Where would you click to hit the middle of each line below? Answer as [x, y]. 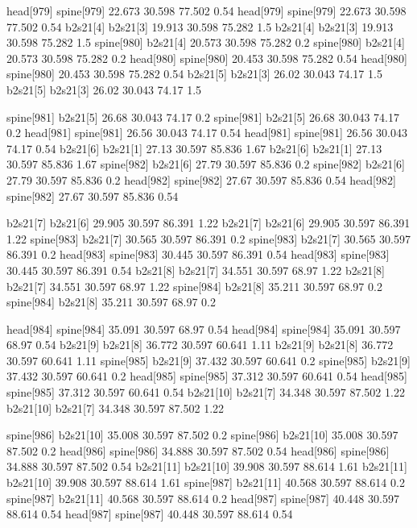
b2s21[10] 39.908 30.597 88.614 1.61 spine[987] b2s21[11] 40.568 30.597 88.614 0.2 [206, 482]
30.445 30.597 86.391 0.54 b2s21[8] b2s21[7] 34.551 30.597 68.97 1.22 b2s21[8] [196, 270]
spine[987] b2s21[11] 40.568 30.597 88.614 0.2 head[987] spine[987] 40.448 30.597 [203, 498]
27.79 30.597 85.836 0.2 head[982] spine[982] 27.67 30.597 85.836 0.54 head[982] [201, 179]
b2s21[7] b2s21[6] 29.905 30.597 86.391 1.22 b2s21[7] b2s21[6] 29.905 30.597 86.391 [208, 223]
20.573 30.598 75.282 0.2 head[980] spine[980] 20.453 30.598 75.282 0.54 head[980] [207, 58]
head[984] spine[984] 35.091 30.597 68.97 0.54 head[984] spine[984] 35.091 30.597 [204, 328]
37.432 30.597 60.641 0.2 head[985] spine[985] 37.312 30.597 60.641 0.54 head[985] [207, 376]
